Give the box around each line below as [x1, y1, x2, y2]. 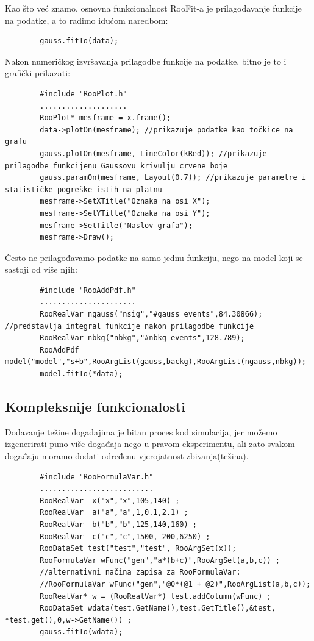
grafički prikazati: [5, 66, 71, 79]
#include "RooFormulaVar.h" [40, 472, 154, 481]
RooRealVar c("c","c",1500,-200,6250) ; [40, 532, 210, 541]
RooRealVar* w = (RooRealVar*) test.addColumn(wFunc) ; [40, 592, 271, 601]
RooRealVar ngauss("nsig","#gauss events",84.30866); [40, 310, 263, 319]
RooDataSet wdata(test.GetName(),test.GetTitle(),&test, [40, 604, 276, 613]
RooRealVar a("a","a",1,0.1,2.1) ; [40, 508, 188, 517]
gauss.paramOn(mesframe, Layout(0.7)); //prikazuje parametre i [40, 173, 306, 182]
